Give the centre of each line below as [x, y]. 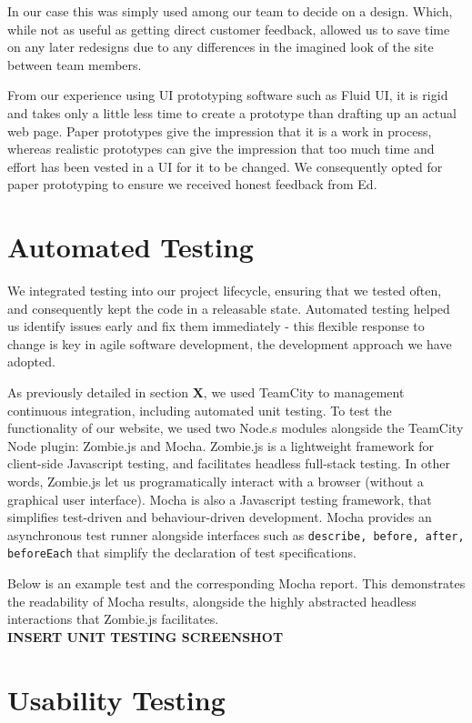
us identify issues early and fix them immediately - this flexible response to [216, 326]
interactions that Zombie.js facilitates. [113, 619]
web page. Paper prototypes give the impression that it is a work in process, [220, 131]
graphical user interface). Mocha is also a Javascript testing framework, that [220, 499]
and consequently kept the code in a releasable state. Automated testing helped [229, 308]
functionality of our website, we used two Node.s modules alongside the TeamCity [236, 428]
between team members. [75, 64]
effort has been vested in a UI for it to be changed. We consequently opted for [225, 166]
